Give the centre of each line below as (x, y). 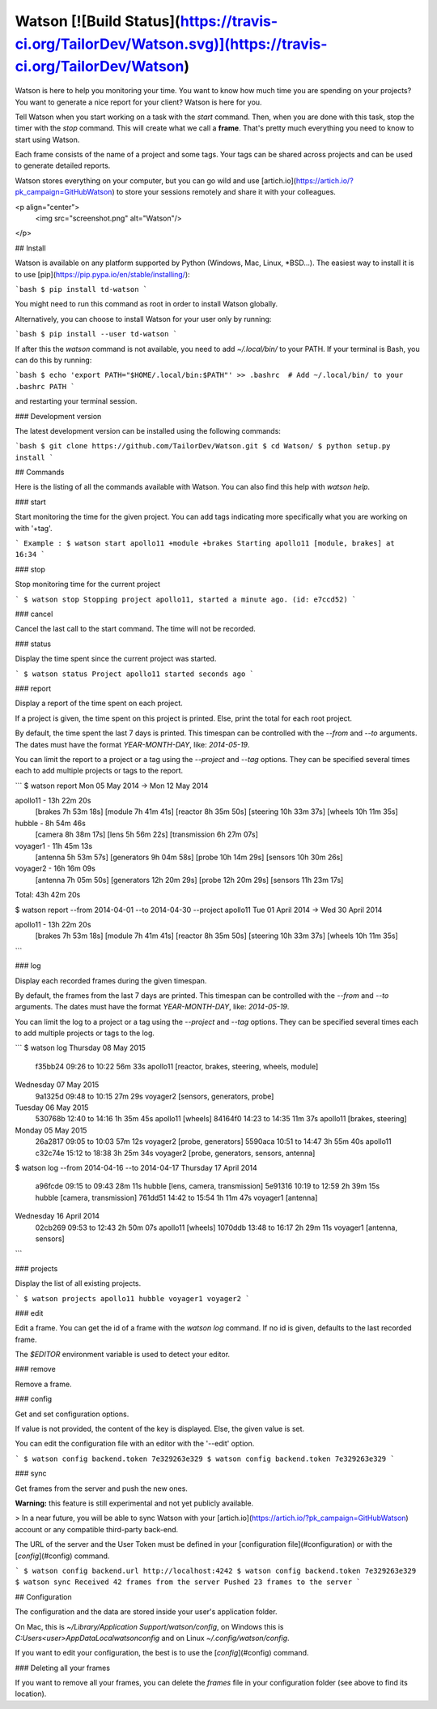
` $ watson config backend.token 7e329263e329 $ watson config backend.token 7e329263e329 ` (205, 1458)
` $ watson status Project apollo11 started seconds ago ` (135, 674)
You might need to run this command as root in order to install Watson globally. (146, 304)
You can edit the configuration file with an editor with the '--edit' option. (135, 1444)
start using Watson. (47, 139)
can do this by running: (53, 360)
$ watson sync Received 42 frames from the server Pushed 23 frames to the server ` (188, 1582)
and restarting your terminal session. (76, 401)
